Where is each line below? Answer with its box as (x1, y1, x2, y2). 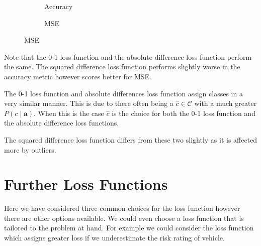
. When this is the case (34, 107, 104, 118)
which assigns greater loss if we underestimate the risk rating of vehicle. (4, 232, 225, 243)
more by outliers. (4, 144, 56, 155)
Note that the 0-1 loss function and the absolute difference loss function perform (4, 51, 252, 62)
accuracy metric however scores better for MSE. (4, 71, 151, 81)
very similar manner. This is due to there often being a (4, 98, 173, 108)
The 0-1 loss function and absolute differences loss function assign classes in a (4, 88, 243, 98)
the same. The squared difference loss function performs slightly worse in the (4, 61, 240, 72)
